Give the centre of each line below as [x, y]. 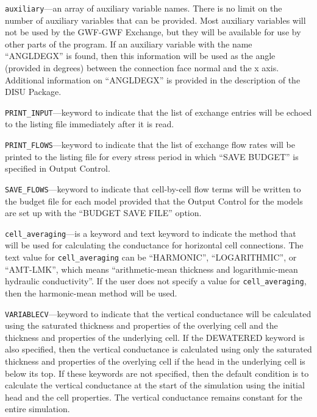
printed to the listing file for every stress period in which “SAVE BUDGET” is [152, 156]
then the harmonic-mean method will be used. [91, 293]
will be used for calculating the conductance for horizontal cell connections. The [154, 245]
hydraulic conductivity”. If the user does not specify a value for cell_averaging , [156, 281]
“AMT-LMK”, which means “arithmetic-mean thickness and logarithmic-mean [151, 269]
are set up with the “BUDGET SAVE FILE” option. [103, 213]
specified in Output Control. [58, 168]
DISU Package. [33, 92]
